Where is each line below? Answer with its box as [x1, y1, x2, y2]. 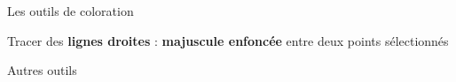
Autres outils [7, 61, 77, 79]
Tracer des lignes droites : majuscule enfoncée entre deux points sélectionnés [7, 31, 449, 49]
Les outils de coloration [7, 2, 134, 19]
